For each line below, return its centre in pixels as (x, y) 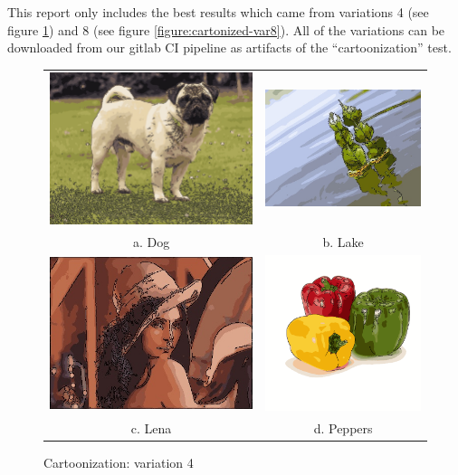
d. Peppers (343, 428)
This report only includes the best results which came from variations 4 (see (218, 12)
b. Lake (343, 241)
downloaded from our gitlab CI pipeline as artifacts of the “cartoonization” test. (229, 47)
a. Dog (151, 241)
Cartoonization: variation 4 (119, 463)
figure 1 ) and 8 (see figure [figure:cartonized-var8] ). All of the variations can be (226, 29)
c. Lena (151, 428)
